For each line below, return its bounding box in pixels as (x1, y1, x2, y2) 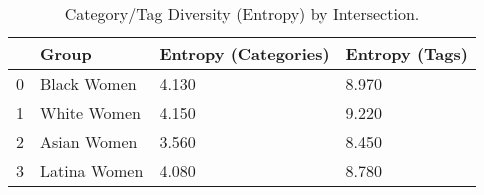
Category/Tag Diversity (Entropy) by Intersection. (64, 2, 420, 25)
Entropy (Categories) (159, 42, 330, 65)
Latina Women (40, 159, 144, 182)
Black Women (40, 72, 137, 95)
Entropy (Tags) (345, 42, 468, 65)
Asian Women (40, 130, 138, 153)
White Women (40, 101, 141, 124)
